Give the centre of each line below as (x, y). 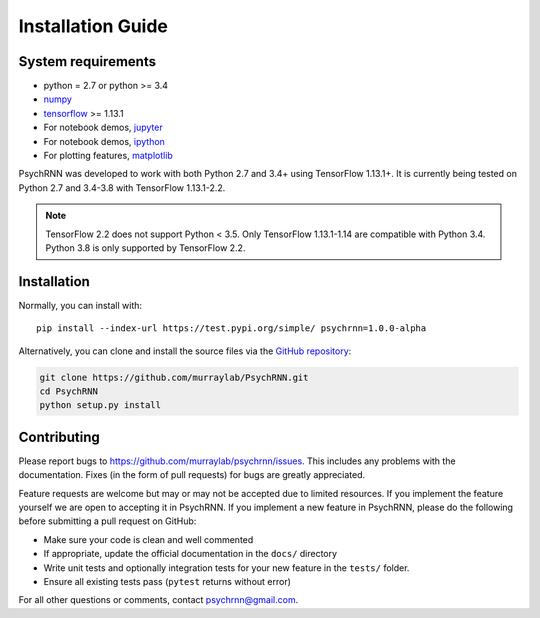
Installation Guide (93, 26)
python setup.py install (100, 405)
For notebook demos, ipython (104, 141)
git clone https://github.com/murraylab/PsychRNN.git (174, 377)
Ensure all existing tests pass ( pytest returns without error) (167, 582)
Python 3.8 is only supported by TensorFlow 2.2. (145, 247)
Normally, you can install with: (80, 305)
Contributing (59, 436)
